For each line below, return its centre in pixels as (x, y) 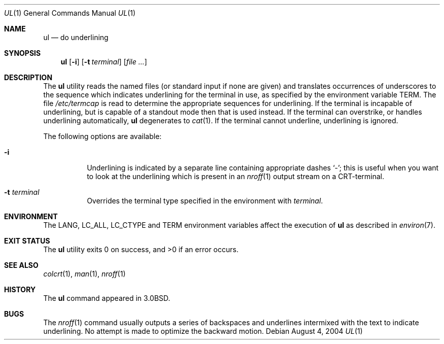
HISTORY (20, 289)
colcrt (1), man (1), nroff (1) (84, 274)
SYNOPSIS (23, 53)
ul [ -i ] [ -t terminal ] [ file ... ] (104, 62)
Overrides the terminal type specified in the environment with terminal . (205, 201)
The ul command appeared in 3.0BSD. (107, 298)
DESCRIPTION (28, 77)
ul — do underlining (76, 37)
